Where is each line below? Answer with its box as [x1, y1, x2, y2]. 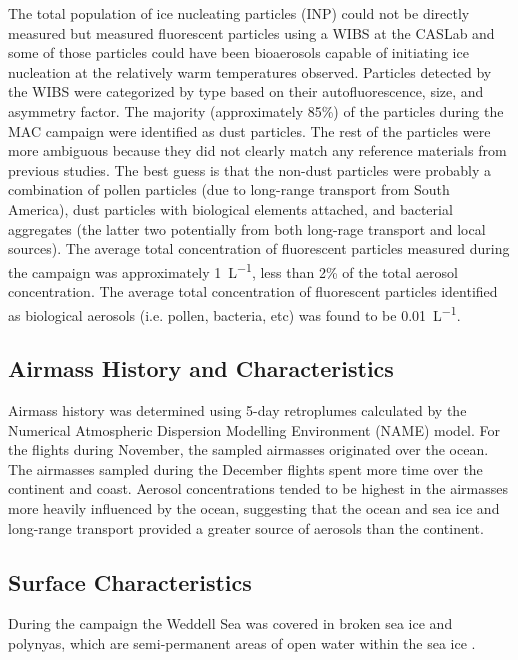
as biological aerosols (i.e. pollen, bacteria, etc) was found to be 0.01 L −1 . [8, 301, 461, 325]
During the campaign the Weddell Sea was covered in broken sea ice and [8, 613, 453, 634]
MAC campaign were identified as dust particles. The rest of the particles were [8, 120, 491, 141]
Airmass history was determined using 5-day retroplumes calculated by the [8, 400, 467, 421]
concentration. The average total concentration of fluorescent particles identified [8, 280, 498, 301]
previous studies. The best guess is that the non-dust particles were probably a [8, 159, 492, 180]
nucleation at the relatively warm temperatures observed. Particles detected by [8, 61, 492, 82]
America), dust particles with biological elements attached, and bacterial [8, 198, 453, 219]
